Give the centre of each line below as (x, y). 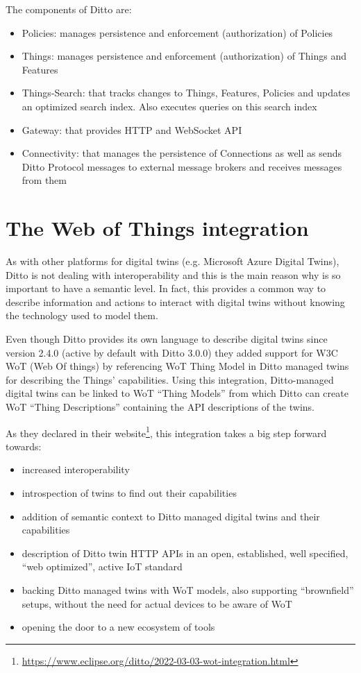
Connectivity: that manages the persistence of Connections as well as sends (182, 153)
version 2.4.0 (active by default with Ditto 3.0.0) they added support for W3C (172, 352)
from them (44, 180)
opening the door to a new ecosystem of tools (118, 627)
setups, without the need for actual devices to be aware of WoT (157, 603)
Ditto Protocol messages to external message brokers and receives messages (182, 166)
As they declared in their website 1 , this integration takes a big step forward (166, 432)
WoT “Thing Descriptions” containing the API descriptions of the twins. (160, 407)
